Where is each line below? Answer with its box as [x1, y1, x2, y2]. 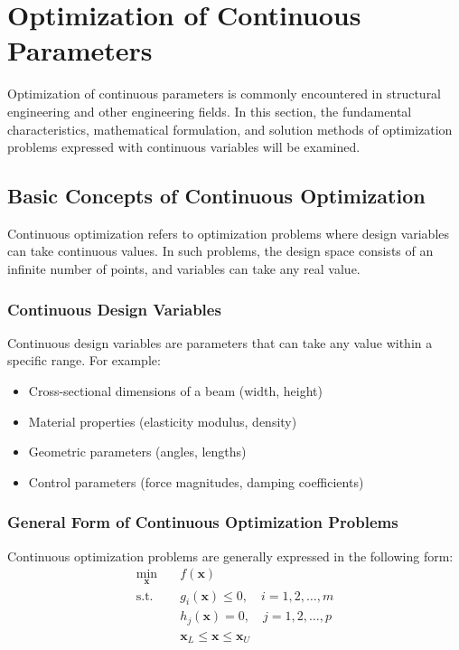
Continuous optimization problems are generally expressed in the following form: [7, 546, 454, 565]
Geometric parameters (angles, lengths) [28, 442, 247, 461]
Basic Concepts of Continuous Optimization [7, 182, 426, 210]
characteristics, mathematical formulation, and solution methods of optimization [7, 119, 453, 138]
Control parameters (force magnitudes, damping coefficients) [28, 472, 364, 491]
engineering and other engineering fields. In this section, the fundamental [7, 101, 412, 120]
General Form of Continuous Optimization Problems [7, 511, 398, 533]
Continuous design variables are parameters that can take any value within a [7, 333, 433, 352]
